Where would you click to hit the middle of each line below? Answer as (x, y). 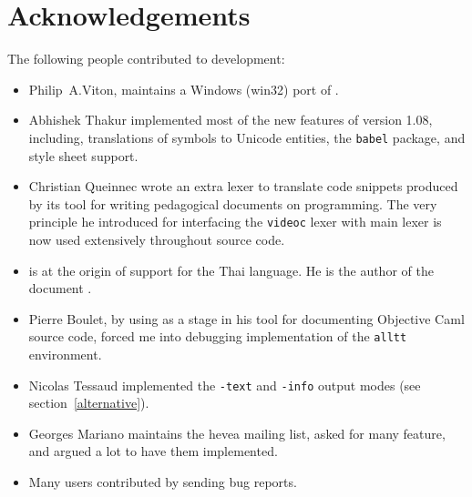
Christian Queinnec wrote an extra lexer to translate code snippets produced (243, 186)
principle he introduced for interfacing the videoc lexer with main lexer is (235, 222)
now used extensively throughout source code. (157, 239)
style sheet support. (83, 155)
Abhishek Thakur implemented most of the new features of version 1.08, (231, 120)
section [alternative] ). (89, 403)
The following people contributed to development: (146, 59)
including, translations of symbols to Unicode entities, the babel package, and (247, 137)
